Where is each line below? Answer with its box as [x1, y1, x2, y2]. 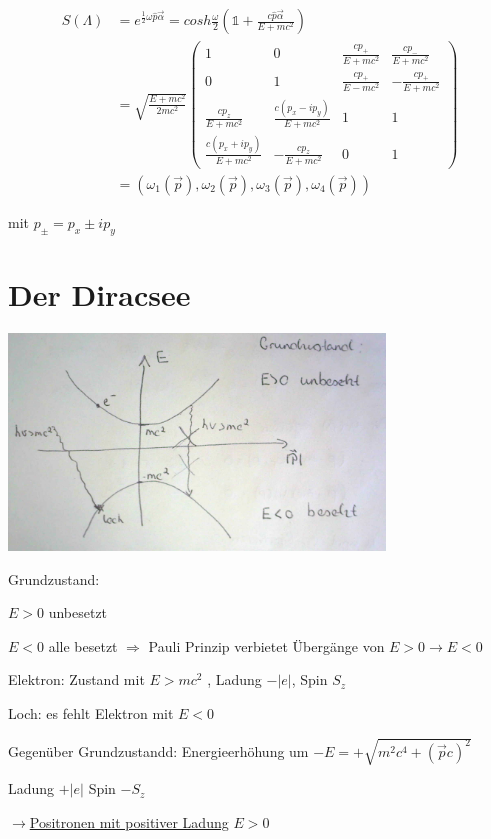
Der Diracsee [8, 273, 191, 314]
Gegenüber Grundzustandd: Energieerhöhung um [8, 740, 309, 761]
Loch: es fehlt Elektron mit [8, 703, 174, 724]
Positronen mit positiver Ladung [29, 811, 229, 832]
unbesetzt [48, 602, 108, 623]
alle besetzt [48, 635, 118, 656]
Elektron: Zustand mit [8, 669, 145, 690]
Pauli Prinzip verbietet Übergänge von [148, 635, 385, 656]
